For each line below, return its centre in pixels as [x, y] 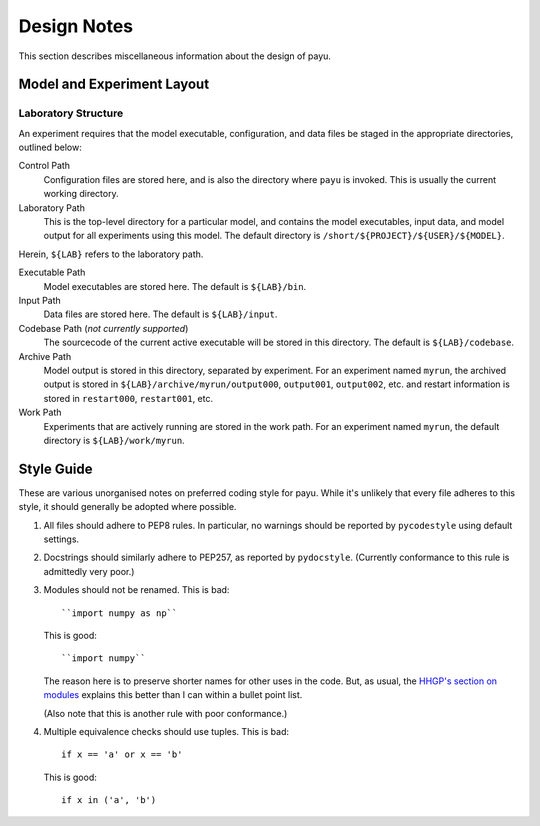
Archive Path [45, 356]
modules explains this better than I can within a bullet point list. [173, 695]
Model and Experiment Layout [114, 84]
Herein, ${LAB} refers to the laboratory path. [111, 254]
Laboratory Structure [71, 113]
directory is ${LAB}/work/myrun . [114, 440]
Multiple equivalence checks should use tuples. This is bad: [166, 731]
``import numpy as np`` [119, 613]
